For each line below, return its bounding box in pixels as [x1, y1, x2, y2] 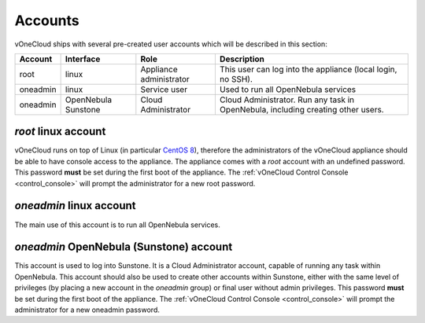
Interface [65, 53, 101, 64]
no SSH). [219, 73, 253, 84]
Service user [140, 83, 188, 94]
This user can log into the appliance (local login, [219, 64, 397, 75]
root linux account [14, 125, 106, 138]
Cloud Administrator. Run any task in [219, 94, 355, 105]
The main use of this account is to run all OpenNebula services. [14, 220, 220, 229]
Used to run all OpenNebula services [219, 83, 357, 94]
